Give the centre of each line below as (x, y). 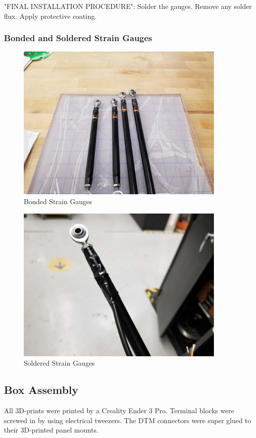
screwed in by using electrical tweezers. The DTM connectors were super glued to (128, 420)
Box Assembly (41, 390)
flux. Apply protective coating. (51, 16)
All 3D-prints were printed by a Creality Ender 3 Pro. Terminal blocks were (119, 410)
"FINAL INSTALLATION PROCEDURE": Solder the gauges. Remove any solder (128, 6)
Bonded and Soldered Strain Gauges (78, 38)
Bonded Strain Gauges (58, 201)
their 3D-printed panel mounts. (51, 430)
